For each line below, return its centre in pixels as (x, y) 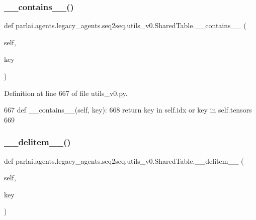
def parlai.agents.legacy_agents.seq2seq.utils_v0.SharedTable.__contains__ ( (125, 25)
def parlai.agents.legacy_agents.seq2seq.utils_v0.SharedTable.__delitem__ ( (124, 160)
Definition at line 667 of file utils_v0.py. (66, 93)
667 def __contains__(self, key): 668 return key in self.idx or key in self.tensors (128, 110)
